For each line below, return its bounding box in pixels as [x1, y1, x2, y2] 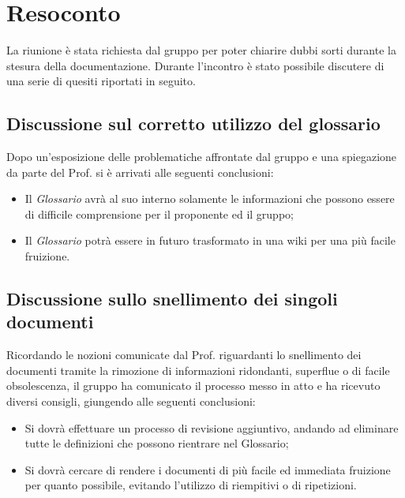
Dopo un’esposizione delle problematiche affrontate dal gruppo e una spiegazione [6, 148, 397, 165]
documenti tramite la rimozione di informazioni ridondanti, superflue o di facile [6, 361, 390, 378]
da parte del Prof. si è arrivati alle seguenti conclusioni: [6, 163, 274, 180]
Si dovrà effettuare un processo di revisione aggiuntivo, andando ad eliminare [24, 419, 399, 436]
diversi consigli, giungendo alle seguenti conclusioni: [6, 393, 256, 410]
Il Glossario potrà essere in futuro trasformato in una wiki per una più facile [24, 232, 396, 249]
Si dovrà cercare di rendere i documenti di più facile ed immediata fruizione [24, 461, 391, 477]
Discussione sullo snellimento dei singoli [6, 286, 338, 311]
